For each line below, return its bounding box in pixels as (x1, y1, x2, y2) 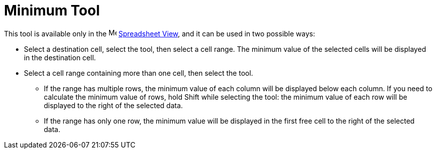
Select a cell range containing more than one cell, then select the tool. (24, 68, 253, 77)
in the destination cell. (24, 53, 96, 62)
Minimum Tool (4, 2, 100, 19)
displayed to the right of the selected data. (44, 101, 183, 110)
